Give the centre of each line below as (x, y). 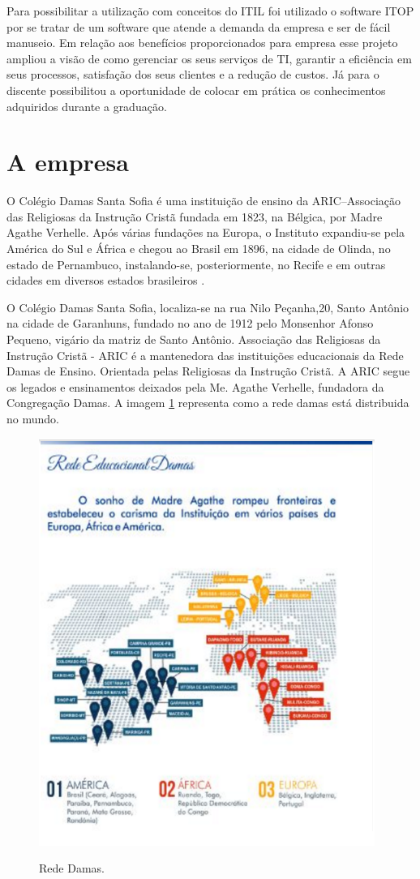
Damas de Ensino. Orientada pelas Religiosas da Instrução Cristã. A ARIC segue (208, 371)
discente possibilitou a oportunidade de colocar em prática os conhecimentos (196, 90)
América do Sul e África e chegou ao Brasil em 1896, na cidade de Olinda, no (199, 249)
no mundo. (33, 418)
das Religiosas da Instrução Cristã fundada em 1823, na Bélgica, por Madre (195, 216)
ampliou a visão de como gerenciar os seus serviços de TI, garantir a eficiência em (209, 58)
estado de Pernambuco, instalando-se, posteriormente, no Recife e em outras (196, 264)
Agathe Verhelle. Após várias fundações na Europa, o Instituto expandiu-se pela (206, 232)
